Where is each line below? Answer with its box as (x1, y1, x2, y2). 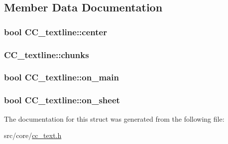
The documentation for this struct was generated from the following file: (4, 113, 225, 124)
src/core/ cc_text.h (4, 130, 62, 141)
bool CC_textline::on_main (4, 71, 119, 83)
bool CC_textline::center (4, 25, 107, 38)
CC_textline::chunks (4, 48, 89, 61)
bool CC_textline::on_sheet (4, 94, 120, 106)
